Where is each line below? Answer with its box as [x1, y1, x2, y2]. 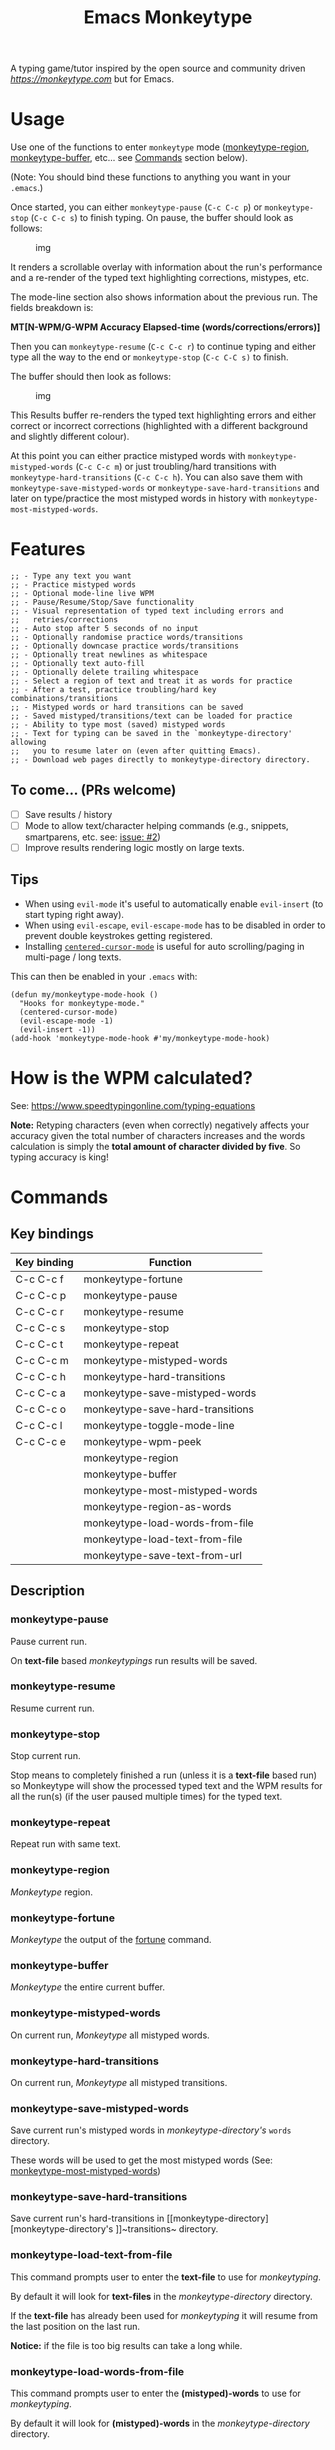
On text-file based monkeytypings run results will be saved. [10, 1654, 258, 1666]
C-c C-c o [15, 1402, 67, 1416]
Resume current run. [10, 1702, 95, 1714]
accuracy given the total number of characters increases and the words [10, 1129, 306, 1141]
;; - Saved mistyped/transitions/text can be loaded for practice [10, 711, 293, 721]
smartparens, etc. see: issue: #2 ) [24, 831, 162, 843]
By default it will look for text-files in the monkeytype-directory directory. [10, 2290, 313, 2302]
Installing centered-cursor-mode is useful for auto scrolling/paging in [24, 940, 305, 952]
